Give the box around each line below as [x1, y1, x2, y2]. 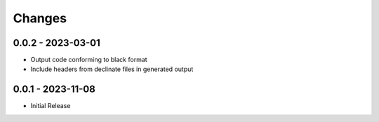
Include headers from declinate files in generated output [30, 65, 194, 73]
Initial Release [30, 102, 71, 110]
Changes [13, 10, 67, 26]
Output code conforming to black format [30, 56, 147, 64]
